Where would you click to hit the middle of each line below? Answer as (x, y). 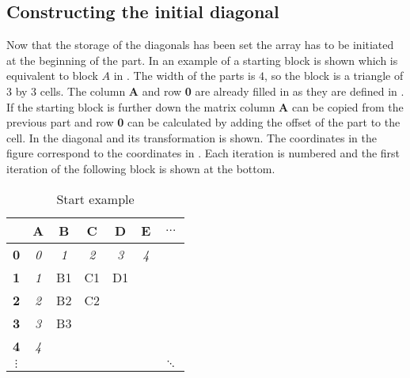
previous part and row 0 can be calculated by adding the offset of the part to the (203, 122)
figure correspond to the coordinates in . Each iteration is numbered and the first (203, 153)
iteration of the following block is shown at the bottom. (141, 168)
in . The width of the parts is (184, 76)
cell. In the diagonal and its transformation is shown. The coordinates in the (192, 137)
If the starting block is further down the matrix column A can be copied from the (205, 106)
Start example (95, 198)
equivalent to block (52, 76)
